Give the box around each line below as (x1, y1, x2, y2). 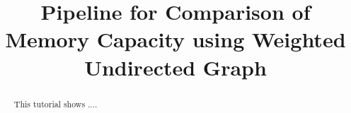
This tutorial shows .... (13, 97, 98, 109)
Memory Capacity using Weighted (5, 25, 346, 54)
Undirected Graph (84, 52, 267, 81)
